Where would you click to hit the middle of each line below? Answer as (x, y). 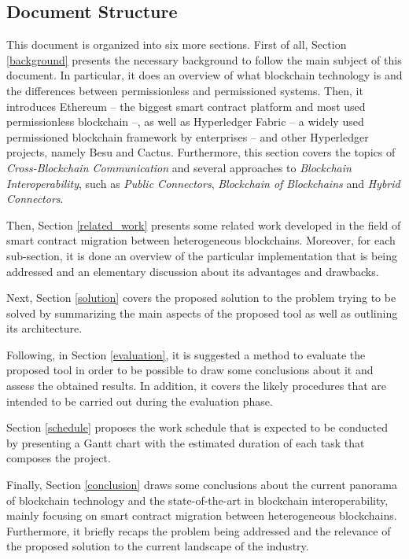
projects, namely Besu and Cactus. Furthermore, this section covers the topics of (201, 152)
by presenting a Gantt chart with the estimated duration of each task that (186, 442)
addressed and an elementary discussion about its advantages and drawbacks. (193, 271)
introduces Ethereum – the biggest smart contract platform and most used (186, 106)
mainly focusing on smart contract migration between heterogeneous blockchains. (202, 515)
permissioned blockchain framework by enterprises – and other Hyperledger (188, 136)
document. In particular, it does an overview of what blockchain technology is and (204, 75)
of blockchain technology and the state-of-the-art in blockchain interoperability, (197, 500)
